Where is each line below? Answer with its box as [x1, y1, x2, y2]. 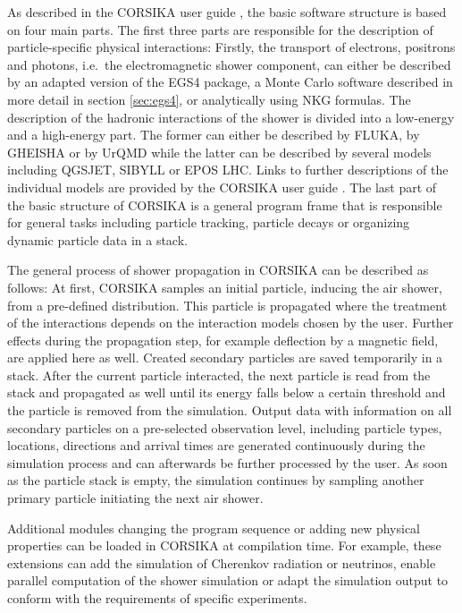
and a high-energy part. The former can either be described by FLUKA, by [7, 125, 420, 144]
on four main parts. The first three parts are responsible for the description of [7, 20, 433, 38]
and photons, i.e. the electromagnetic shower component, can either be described [7, 55, 451, 73]
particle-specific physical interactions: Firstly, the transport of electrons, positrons [7, 38, 456, 56]
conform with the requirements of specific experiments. [7, 589, 307, 607]
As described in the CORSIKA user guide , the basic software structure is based [7, 3, 447, 21]
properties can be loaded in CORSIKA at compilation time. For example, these [7, 536, 441, 555]
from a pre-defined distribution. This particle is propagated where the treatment [7, 295, 448, 314]
